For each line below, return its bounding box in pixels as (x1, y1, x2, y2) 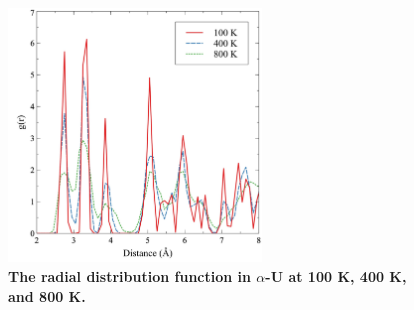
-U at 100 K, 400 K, (265, 265, 407, 286)
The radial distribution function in (8, 265, 251, 286)
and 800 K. (8, 285, 86, 306)
